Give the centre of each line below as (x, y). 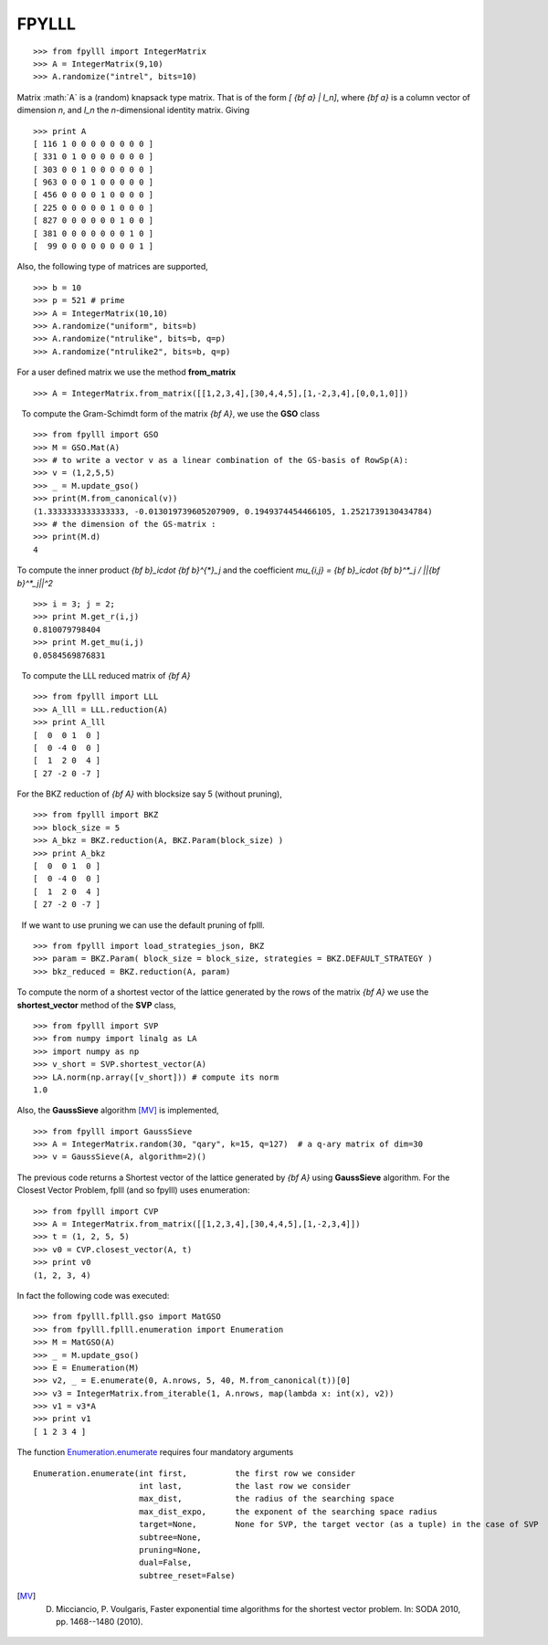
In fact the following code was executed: (93, 1295)
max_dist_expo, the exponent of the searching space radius (288, 1511)
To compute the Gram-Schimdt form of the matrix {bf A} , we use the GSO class (170, 413)
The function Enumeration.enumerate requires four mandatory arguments (155, 1452)
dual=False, (165, 1563)
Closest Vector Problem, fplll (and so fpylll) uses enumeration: (133, 1190)
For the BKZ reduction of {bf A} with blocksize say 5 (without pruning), (149, 794)
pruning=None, (170, 1550)
